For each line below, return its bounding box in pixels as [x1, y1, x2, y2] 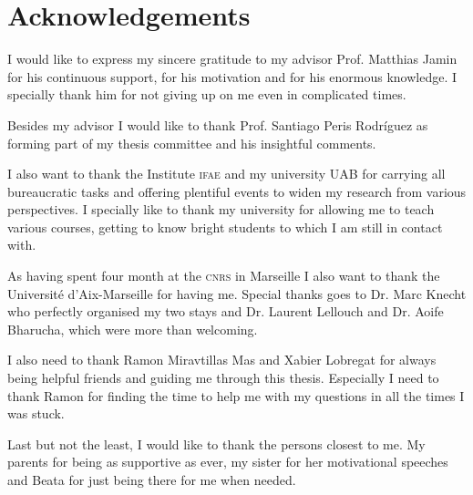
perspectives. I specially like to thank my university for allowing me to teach [7, 200, 435, 219]
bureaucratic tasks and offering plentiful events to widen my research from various [7, 181, 467, 201]
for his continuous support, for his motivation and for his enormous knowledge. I [7, 67, 458, 86]
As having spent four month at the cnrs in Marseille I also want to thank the [7, 266, 440, 285]
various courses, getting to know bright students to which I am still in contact [7, 217, 443, 236]
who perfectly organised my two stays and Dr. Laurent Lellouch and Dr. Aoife [7, 302, 444, 321]
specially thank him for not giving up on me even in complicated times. [7, 85, 406, 104]
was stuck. [7, 404, 65, 423]
